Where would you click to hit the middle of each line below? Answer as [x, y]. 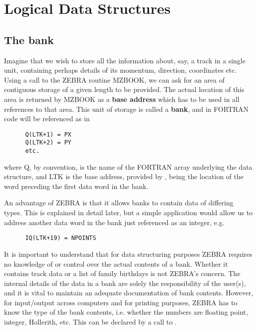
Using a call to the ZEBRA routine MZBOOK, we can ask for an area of [114, 79]
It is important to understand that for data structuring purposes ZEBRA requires [128, 254]
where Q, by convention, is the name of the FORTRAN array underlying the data [128, 166]
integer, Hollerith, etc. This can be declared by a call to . [91, 322]
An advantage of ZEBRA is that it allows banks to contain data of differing [119, 203]
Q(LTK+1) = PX [48, 134]
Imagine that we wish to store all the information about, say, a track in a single [125, 60]
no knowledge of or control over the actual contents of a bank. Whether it [116, 263]
